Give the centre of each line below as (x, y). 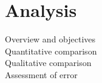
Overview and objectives (50, 39)
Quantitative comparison (51, 51)
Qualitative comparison (48, 63)
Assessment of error (41, 74)
